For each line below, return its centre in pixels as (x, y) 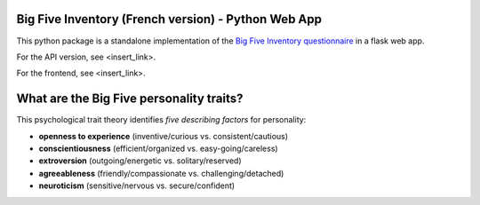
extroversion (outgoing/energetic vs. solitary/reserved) (140, 161)
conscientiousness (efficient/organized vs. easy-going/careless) (159, 148)
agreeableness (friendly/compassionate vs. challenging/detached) (161, 173)
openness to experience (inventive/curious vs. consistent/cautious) (164, 136)
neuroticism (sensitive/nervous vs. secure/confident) (137, 185)
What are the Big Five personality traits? (130, 99)
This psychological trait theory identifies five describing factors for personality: (161, 120)
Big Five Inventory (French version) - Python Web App (169, 19)
